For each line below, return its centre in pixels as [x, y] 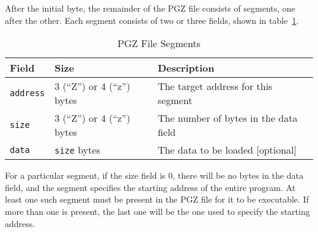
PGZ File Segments [159, 43]
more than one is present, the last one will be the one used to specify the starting [157, 211]
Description [186, 68]
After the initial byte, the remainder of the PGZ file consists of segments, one [150, 8]
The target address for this [215, 86]
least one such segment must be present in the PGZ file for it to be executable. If [157, 199]
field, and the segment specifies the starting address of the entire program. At [150, 187]
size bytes [77, 150]
